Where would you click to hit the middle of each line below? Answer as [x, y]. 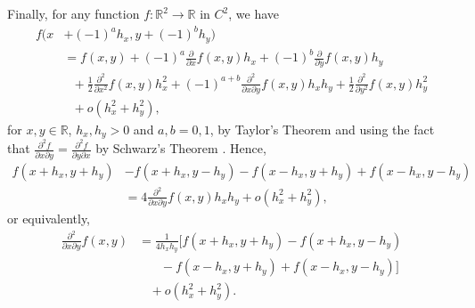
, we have [254, 13]
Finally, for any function [74, 13]
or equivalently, [49, 219]
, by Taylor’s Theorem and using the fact [322, 129]
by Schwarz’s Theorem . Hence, [181, 148]
